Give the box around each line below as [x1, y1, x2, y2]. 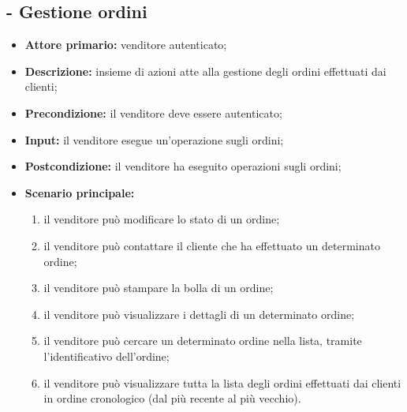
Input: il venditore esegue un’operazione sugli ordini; [24, 131, 284, 148]
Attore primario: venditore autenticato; [24, 36, 227, 53]
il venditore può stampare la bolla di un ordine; [43, 279, 274, 296]
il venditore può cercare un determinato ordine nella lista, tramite [43, 332, 362, 349]
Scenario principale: [24, 184, 135, 200]
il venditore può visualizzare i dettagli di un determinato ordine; [43, 305, 355, 322]
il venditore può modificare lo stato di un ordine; [43, 211, 280, 227]
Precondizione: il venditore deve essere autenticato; [24, 104, 282, 121]
